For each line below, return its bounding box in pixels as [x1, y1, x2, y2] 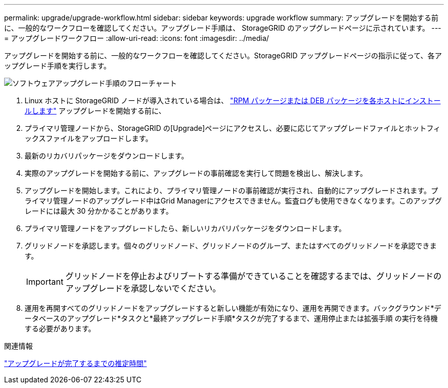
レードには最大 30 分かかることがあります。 [25, 207, 173, 215]
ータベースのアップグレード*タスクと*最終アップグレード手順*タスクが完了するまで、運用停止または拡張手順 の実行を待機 [25, 314, 438, 323]
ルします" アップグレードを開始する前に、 [25, 106, 166, 115]
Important [26, 277, 63, 287]
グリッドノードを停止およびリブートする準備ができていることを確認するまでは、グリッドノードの [65, 271, 442, 281]
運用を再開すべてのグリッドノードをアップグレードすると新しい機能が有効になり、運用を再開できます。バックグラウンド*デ [25, 304, 441, 312]
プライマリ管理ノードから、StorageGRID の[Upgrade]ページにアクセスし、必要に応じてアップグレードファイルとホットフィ [25, 124, 441, 132]
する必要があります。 [25, 324, 96, 333]
